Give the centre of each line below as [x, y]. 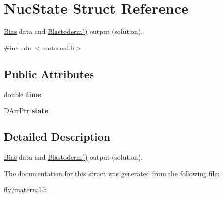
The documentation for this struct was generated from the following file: [112, 173]
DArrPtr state [26, 110]
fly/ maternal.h [26, 190]
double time [23, 94]
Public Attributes [49, 74]
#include [18, 47]
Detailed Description [57, 137]
